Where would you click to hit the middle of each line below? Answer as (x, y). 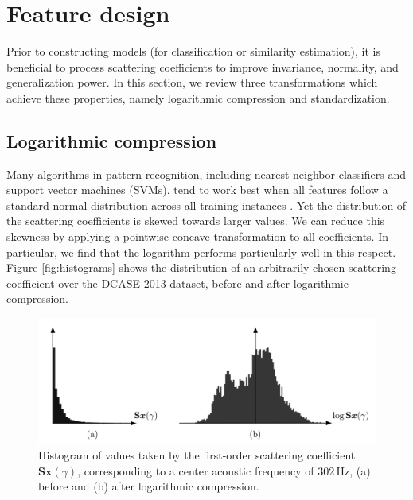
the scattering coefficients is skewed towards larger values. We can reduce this (196, 221)
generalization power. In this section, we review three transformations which (192, 82)
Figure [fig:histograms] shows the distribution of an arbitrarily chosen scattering (201, 267)
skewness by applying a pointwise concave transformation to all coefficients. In (198, 236)
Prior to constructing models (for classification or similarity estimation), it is (193, 51)
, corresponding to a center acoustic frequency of (196, 470)
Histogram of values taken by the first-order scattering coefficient (197, 455)
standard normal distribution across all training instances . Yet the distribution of (206, 205)
